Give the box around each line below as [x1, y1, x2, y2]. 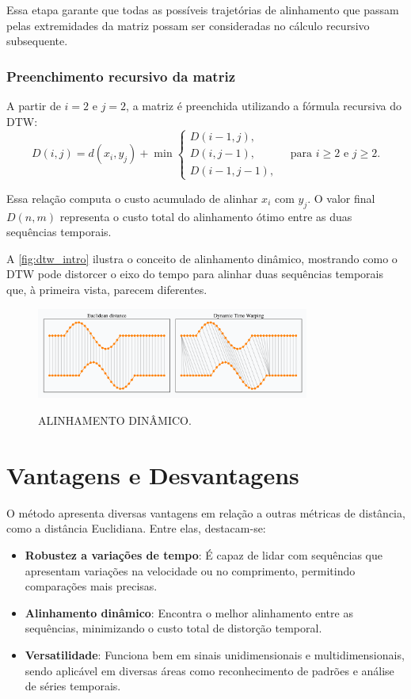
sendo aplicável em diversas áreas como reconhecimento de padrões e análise [25, 662, 394, 678]
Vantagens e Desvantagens [6, 458, 299, 491]
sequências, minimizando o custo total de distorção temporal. [25, 620, 322, 636]
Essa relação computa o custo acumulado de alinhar [6, 189, 258, 206]
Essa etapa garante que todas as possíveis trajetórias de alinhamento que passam [6, 2, 399, 17]
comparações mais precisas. [25, 578, 158, 594]
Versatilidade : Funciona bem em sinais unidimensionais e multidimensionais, [25, 646, 405, 663]
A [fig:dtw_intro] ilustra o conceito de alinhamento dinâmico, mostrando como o [6, 250, 398, 266]
